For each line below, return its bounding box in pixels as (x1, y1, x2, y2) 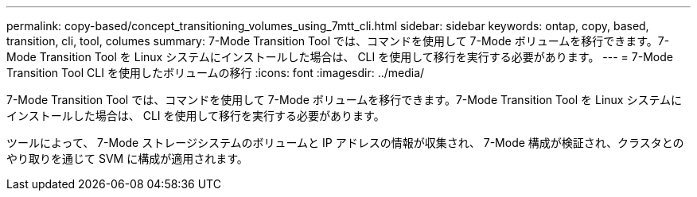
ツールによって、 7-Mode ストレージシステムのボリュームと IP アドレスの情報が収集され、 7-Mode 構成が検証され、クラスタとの (6, 136, 684, 149)
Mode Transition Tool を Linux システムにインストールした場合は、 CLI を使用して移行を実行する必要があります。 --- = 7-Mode (6, 50, 673, 64)
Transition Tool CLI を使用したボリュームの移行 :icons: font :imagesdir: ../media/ (6, 66, 425, 79)
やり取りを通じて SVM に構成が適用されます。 (6, 152, 248, 165)
